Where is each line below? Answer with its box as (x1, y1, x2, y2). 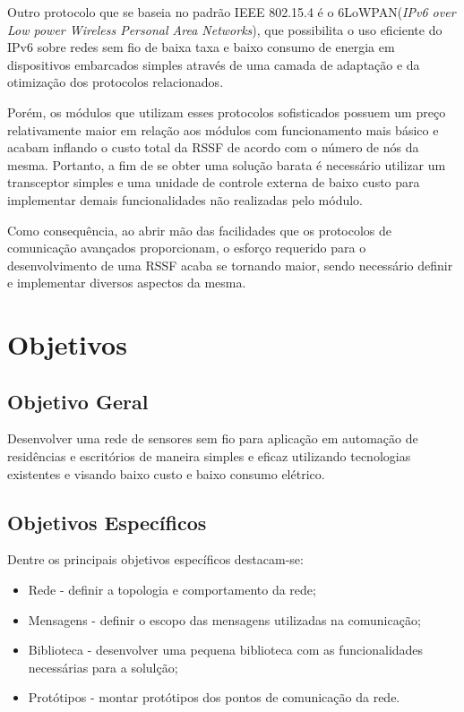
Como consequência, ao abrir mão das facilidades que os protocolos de (7, 220, 392, 239)
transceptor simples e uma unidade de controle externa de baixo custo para (7, 173, 420, 192)
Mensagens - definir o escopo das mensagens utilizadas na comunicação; (28, 610, 421, 629)
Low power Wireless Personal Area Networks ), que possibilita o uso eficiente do (7, 20, 443, 39)
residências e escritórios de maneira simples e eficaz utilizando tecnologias (7, 447, 411, 466)
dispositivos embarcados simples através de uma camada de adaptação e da (7, 55, 420, 73)
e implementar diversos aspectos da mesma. (7, 273, 246, 292)
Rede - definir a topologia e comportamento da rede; (28, 580, 316, 599)
